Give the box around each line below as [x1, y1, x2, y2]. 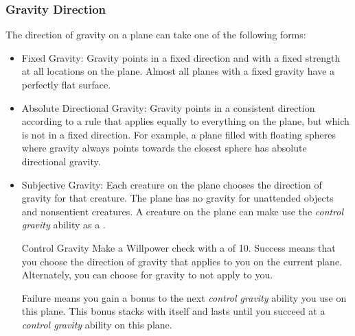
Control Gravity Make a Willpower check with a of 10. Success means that [21, 240, 336, 254]
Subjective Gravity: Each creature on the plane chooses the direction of [21, 177, 322, 191]
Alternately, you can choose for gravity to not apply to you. [21, 267, 273, 282]
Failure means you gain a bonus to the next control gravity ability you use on [21, 290, 347, 304]
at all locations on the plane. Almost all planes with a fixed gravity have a [21, 64, 335, 78]
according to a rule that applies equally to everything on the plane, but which [21, 114, 350, 128]
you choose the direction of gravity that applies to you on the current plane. [21, 254, 343, 268]
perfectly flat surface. [21, 77, 111, 91]
